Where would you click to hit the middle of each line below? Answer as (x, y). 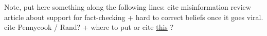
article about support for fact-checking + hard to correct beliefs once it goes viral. (134, 17)
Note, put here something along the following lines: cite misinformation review (128, 7)
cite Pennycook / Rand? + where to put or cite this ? (89, 27)
